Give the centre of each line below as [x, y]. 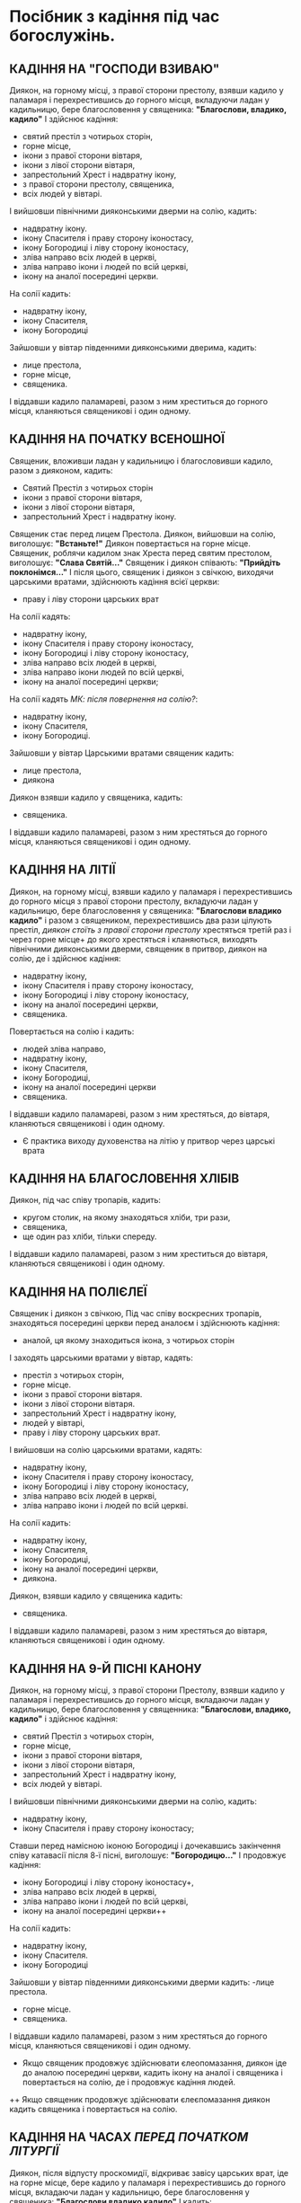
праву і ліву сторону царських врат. [91, 1433]
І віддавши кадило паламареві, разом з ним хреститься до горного [138, 401]
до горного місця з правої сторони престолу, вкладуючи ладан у [134, 901]
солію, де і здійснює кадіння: [65, 958]
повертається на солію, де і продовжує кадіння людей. [129, 2083]
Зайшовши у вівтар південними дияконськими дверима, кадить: [133, 347]
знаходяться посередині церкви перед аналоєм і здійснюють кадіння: [145, 1323]
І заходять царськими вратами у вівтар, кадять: [101, 1358]
